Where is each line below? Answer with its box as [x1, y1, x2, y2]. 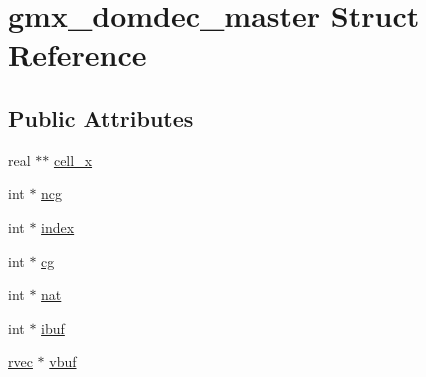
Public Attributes [8, 102, 194, 133]
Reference [8, 34, 147, 75]
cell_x [53, 149, 93, 170]
